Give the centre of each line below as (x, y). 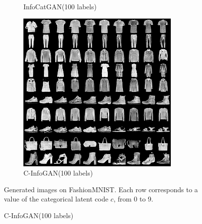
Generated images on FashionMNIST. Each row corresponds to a (101, 189)
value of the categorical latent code (56, 199)
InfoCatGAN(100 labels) (60, 6)
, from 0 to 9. (133, 199)
